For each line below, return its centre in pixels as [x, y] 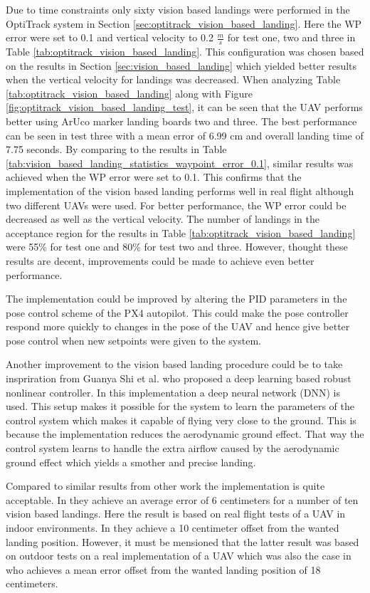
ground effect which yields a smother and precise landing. [131, 462]
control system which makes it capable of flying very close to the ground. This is [181, 420]
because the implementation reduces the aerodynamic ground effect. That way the [185, 434]
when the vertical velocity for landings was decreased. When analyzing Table [173, 79]
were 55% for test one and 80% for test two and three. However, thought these [177, 247]
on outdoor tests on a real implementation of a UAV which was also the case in [179, 556]
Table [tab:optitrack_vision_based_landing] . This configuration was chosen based [185, 52]
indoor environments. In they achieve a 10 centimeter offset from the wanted [173, 528]
